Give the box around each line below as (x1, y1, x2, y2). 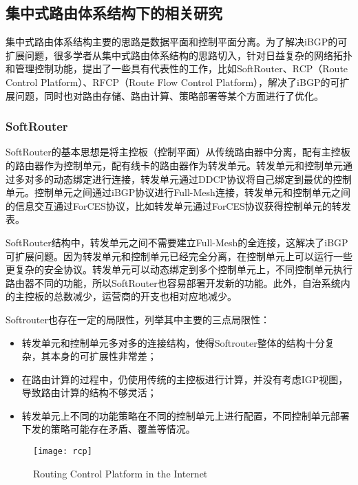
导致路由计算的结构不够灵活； (21, 385, 157, 400)
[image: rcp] (33, 446, 92, 457)
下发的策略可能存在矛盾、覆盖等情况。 (21, 422, 196, 436)
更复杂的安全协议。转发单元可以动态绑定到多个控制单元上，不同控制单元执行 (6, 262, 352, 277)
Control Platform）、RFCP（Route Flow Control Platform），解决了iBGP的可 (6, 74, 340, 89)
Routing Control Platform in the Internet (33, 466, 208, 480)
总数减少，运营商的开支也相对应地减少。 (53, 289, 237, 303)
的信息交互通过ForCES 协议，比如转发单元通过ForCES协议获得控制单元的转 (6, 198, 341, 213)
